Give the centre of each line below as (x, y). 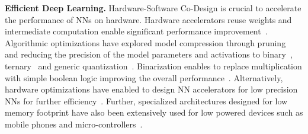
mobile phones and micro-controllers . (74, 124)
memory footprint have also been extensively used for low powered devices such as (154, 112)
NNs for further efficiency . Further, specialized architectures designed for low (146, 100)
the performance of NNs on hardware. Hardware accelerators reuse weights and (148, 19)
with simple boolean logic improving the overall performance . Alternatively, (144, 77)
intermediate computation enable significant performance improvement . (136, 31)
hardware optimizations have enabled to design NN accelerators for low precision (151, 89)
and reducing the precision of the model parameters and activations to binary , (149, 54)
